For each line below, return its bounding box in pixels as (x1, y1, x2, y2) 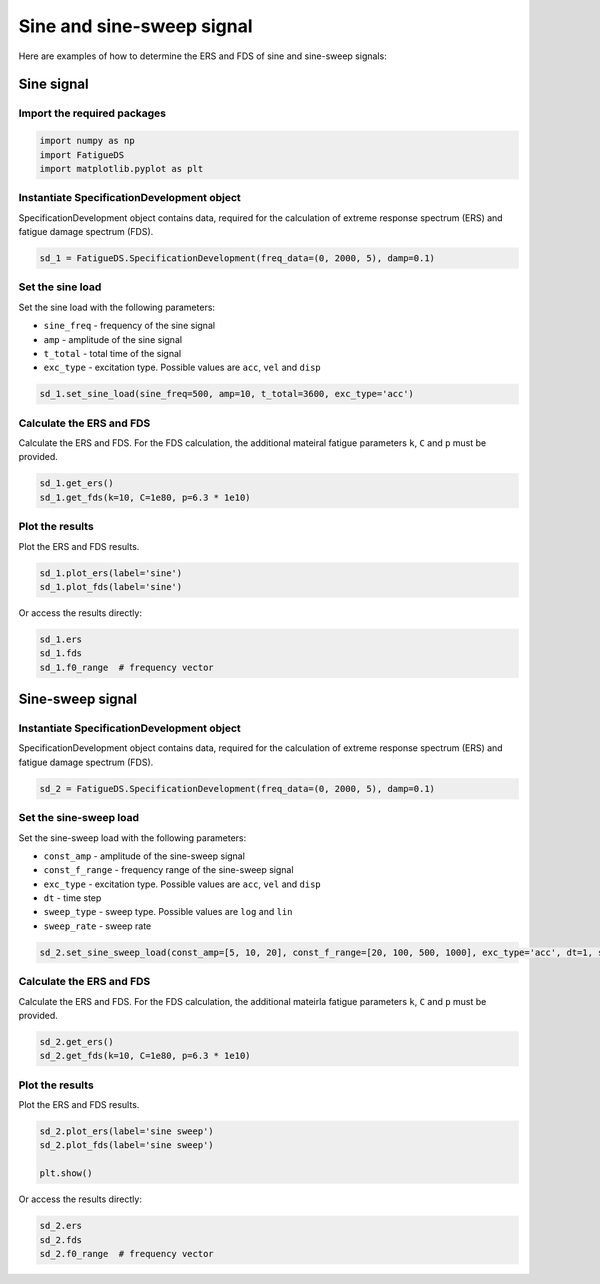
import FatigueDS (39, 149, 125, 160)
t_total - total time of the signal (43, 347, 182, 359)
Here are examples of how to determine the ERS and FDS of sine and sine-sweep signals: (18, 50, 387, 62)
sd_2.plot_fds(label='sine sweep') (39, 1140, 214, 1151)
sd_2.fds (39, 1234, 83, 1245)
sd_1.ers (39, 633, 83, 645)
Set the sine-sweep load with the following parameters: (18, 831, 247, 844)
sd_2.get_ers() (39, 1036, 114, 1047)
